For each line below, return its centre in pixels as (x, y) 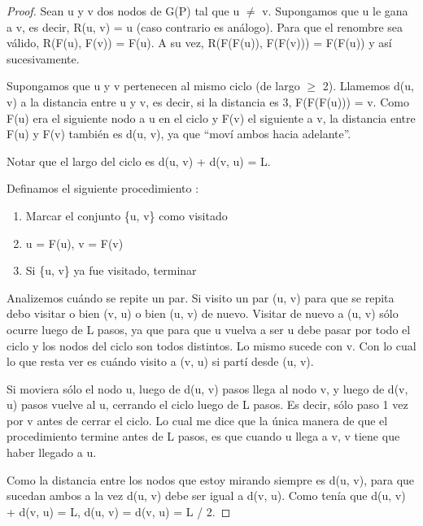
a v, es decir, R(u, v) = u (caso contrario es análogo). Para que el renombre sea (205, 26)
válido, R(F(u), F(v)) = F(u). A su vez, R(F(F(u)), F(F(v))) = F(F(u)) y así (199, 43)
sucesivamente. (43, 58)
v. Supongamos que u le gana (335, 11)
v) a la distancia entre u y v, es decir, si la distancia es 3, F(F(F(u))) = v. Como (208, 101)
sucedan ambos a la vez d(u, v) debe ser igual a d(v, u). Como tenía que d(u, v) (206, 496)
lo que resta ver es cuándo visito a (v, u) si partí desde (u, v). (160, 361)
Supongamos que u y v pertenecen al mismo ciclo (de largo (153, 86)
